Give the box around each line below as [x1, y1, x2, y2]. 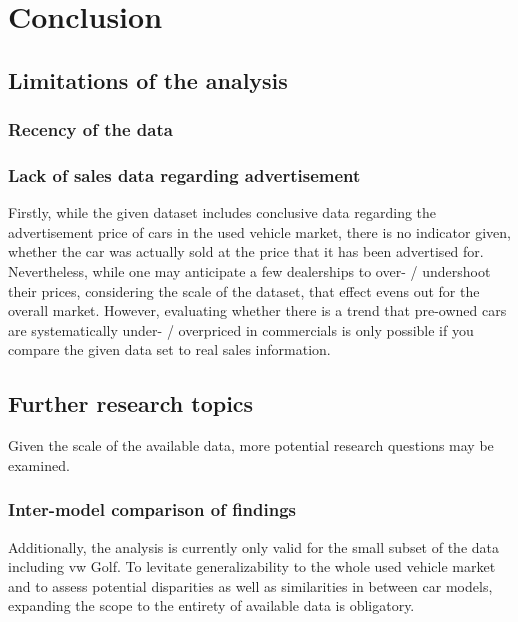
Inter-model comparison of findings [8, 497, 297, 522]
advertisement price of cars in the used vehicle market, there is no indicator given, [8, 221, 511, 242]
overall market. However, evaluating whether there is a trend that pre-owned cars [8, 300, 507, 321]
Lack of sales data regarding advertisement [8, 162, 361, 187]
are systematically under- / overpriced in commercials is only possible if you [8, 319, 474, 340]
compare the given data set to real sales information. [8, 339, 331, 360]
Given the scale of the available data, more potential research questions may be [8, 435, 494, 456]
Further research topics [8, 388, 254, 419]
